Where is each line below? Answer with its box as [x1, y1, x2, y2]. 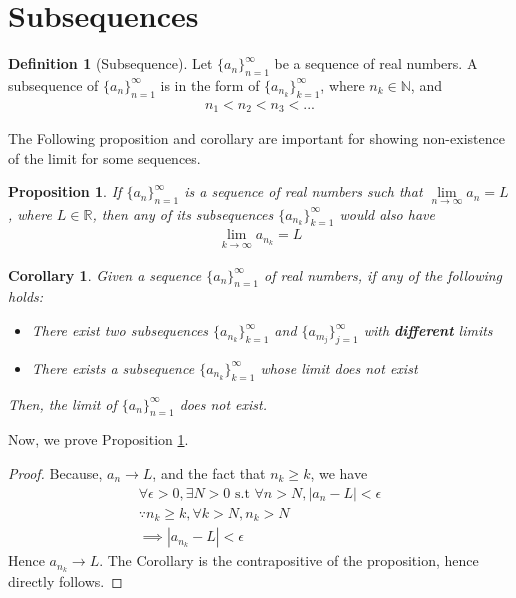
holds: [8, 286, 44, 307]
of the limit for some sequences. [8, 147, 201, 168]
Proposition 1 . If [8, 181, 122, 202]
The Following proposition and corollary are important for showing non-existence [8, 128, 505, 149]
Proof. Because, [8, 463, 103, 484]
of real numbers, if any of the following [264, 264, 503, 285]
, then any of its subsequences [92, 203, 274, 224]
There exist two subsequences [31, 320, 209, 341]
